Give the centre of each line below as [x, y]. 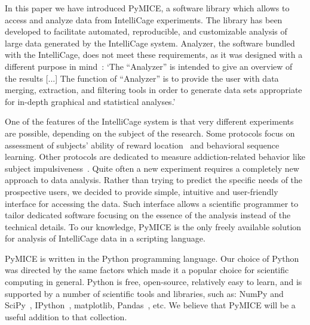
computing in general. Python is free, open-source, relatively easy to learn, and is [154, 282]
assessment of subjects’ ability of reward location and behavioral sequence [142, 145]
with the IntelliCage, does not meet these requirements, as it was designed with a [154, 55]
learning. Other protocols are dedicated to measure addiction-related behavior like [155, 157]
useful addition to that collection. [66, 316]
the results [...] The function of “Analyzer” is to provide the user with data [142, 78]
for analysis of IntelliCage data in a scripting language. [105, 238]
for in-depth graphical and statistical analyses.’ [90, 101]
